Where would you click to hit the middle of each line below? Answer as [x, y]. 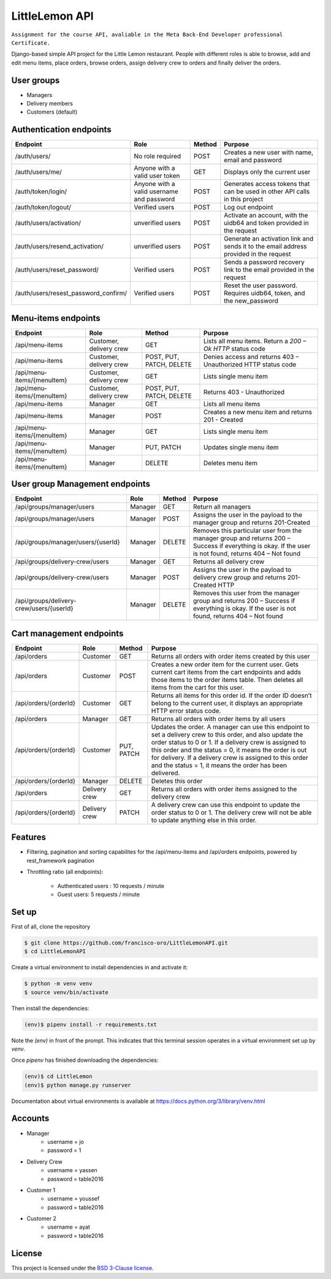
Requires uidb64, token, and [264, 293]
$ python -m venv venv [58, 984]
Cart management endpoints [67, 633]
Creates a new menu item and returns [258, 412]
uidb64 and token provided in [266, 223]
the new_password [251, 301]
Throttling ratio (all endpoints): [65, 872]
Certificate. [31, 43]
